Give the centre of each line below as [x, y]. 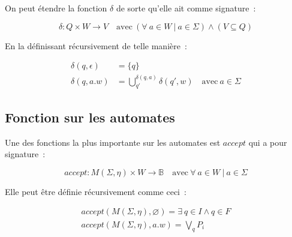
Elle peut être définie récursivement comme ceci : [96, 191]
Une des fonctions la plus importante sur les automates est [113, 142]
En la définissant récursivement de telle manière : [96, 45]
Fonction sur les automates [90, 117]
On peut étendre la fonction [56, 8]
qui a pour [268, 142]
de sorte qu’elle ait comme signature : [186, 8]
